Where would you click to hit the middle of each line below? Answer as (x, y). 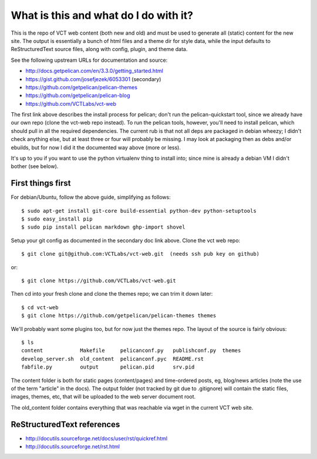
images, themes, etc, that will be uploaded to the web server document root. (103, 397)
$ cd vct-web (40, 307)
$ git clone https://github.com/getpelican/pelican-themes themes (119, 316)
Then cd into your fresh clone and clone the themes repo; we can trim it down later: (112, 294)
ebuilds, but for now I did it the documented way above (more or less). (96, 148)
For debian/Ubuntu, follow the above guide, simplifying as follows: (91, 197)
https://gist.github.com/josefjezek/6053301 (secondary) (93, 79)
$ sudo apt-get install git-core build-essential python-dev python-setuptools (139, 211)
